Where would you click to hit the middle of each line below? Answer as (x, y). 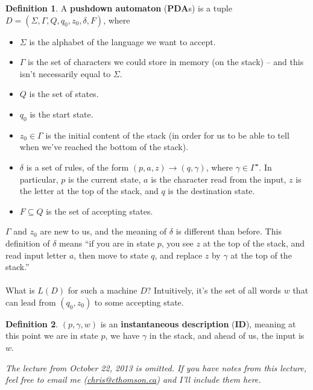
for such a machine (103, 290)
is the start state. (62, 114)
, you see (177, 243)
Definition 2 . (32, 323)
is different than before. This (229, 231)
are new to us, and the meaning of (103, 231)
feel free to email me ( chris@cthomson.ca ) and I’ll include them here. (133, 379)
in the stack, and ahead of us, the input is (227, 335)
